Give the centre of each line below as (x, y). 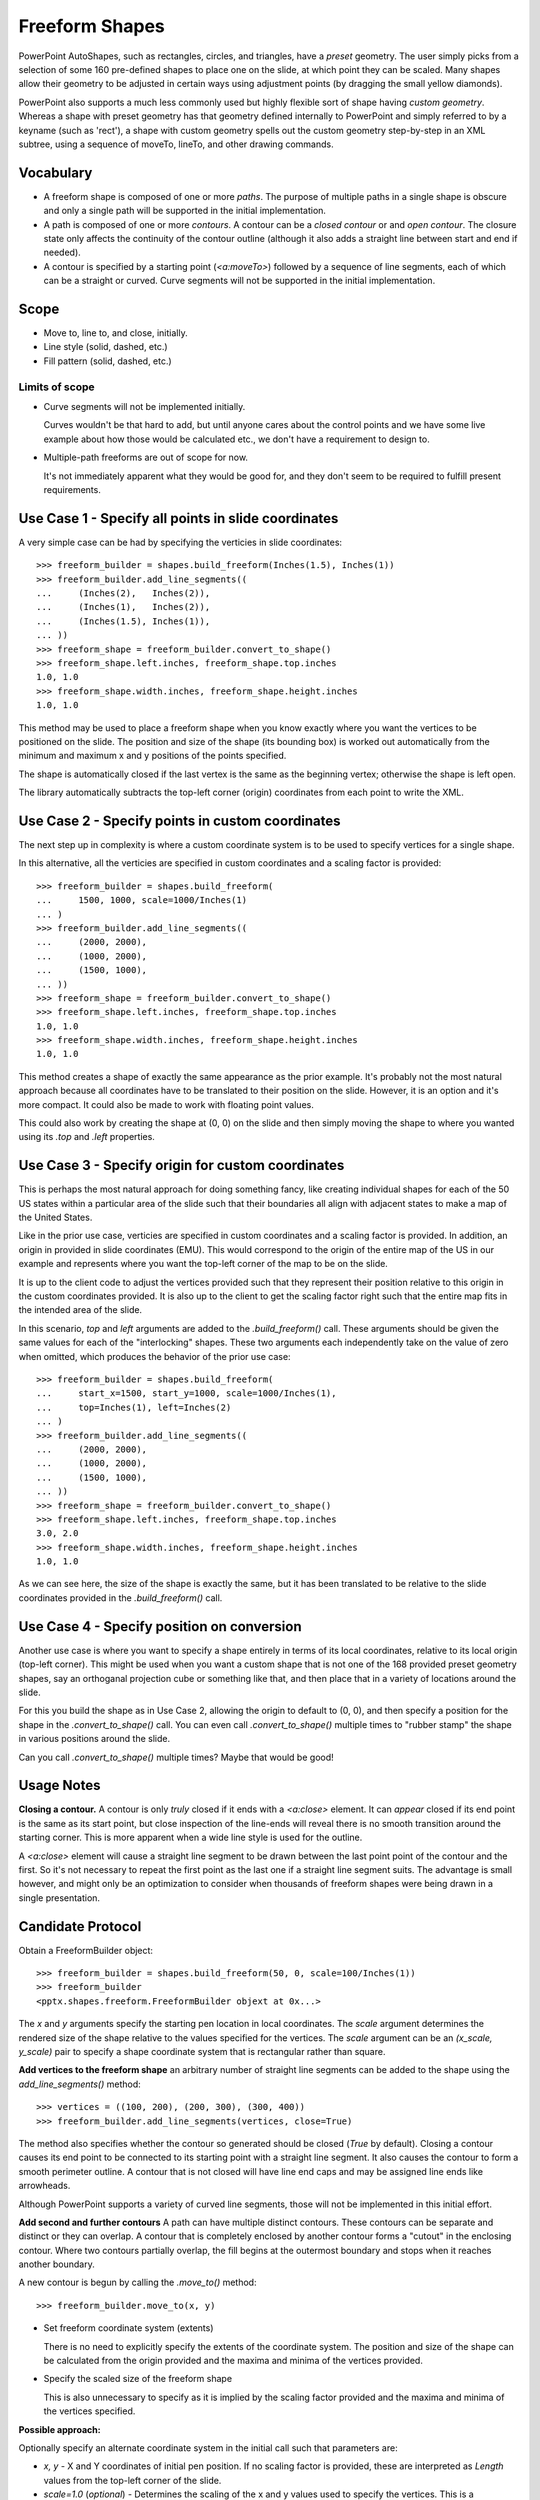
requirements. (72, 489)
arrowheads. (44, 2186)
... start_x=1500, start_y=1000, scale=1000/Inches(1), (186, 1393)
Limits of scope (56, 387)
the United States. (55, 1217)
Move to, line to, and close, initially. (116, 333)
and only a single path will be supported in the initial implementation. (185, 211)
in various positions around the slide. (94, 1739)
